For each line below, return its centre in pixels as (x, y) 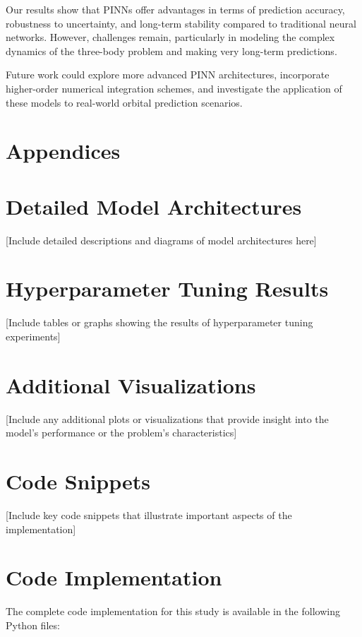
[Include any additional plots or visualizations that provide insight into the (167, 418)
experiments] (33, 336)
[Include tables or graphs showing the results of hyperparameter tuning (159, 322)
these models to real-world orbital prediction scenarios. (124, 102)
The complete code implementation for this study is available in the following (173, 611)
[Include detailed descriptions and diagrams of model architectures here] (161, 240)
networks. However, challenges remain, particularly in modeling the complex (170, 37)
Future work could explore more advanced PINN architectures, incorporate (168, 75)
